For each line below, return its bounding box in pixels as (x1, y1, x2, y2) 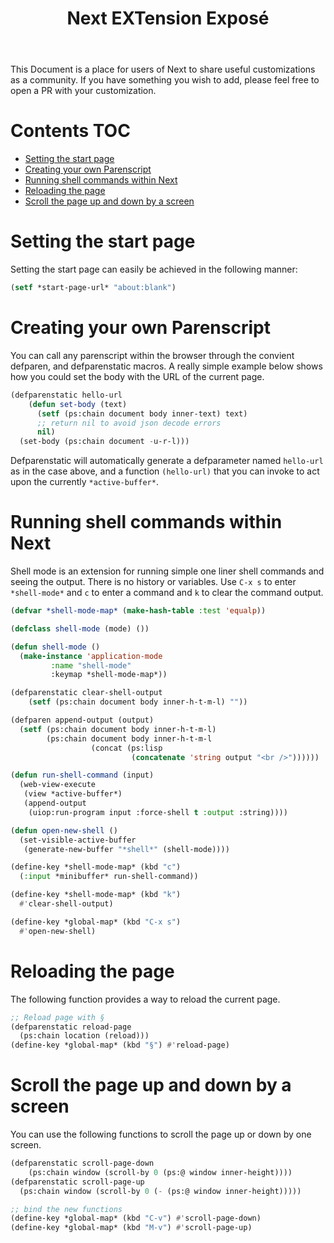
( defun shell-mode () (10, 642, 101, 652)
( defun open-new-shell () (10, 825, 118, 836)
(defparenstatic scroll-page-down (10, 1158, 155, 1169)
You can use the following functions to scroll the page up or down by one (10, 1128, 312, 1141)
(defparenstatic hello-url (10, 390, 123, 400)
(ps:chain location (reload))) (19, 1031, 150, 1041)
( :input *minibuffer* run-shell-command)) (19, 872, 199, 882)
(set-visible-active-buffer (19, 835, 137, 845)
